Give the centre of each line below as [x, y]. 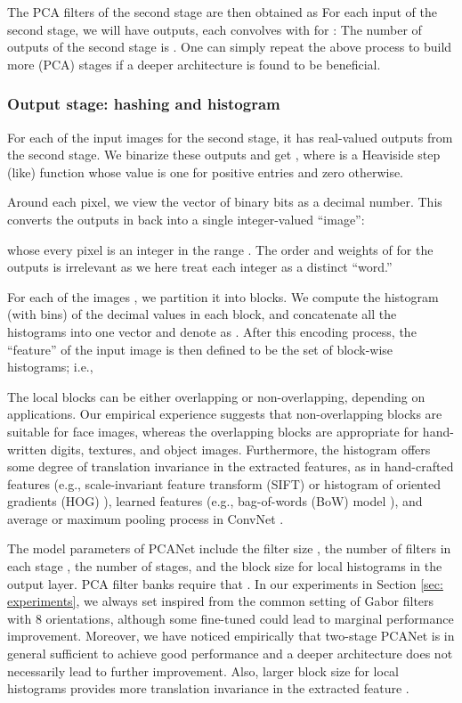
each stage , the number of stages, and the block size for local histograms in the [225, 566]
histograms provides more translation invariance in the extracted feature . [208, 688]
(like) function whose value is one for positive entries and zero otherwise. [206, 172]
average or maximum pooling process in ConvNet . [146, 518]
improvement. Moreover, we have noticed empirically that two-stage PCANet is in [231, 636]
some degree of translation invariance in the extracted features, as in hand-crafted [231, 466]
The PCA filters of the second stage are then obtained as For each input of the [223, 12]
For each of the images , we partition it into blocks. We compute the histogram [223, 296]
